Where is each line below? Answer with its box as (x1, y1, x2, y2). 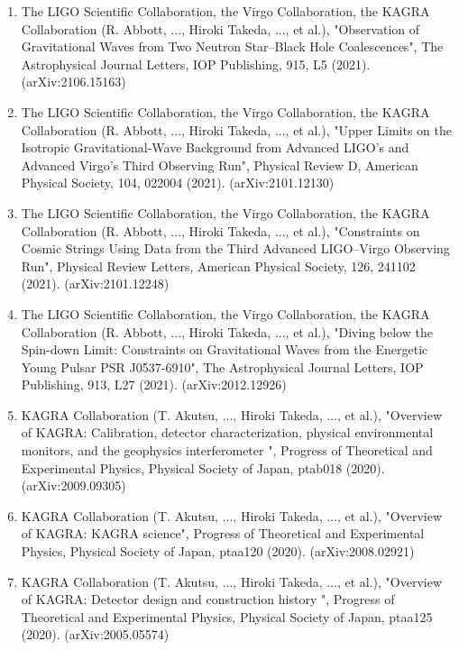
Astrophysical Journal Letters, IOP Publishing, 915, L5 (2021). (21, 54, 371, 73)
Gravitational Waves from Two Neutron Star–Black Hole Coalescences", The (21, 37, 444, 56)
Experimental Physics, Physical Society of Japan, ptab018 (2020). (21, 458, 385, 477)
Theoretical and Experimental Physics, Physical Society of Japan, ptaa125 (21, 607, 433, 626)
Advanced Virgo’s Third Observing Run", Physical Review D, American (21, 155, 418, 174)
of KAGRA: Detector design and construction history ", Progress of (21, 590, 395, 609)
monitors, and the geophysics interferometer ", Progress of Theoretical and (21, 441, 433, 460)
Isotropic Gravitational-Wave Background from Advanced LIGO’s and (21, 138, 409, 157)
